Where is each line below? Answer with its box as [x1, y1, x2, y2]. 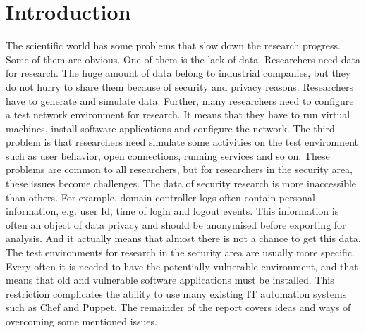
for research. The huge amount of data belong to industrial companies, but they [6, 65, 351, 80]
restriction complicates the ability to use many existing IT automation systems [6, 286, 347, 301]
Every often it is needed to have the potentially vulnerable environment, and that [6, 258, 358, 273]
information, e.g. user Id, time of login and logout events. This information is [6, 203, 339, 218]
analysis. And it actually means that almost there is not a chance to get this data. [6, 231, 361, 246]
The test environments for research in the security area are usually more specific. [6, 245, 355, 260]
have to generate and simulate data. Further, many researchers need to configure [6, 93, 354, 108]
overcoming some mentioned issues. [6, 314, 157, 328]
